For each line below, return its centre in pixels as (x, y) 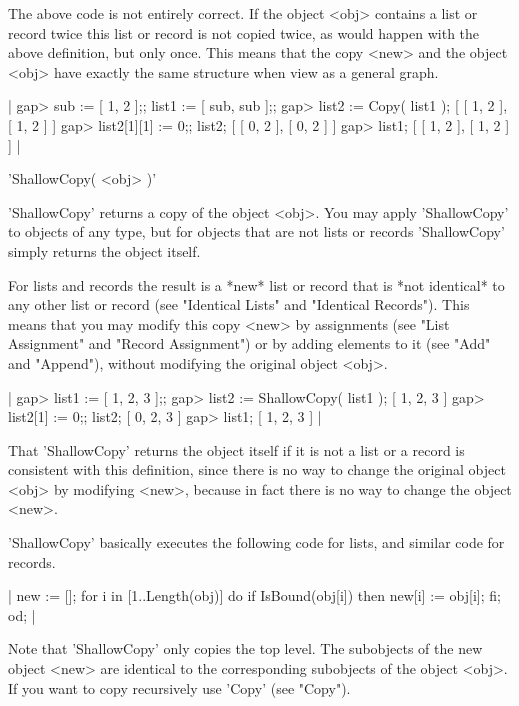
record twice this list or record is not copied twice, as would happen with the (244, 32)
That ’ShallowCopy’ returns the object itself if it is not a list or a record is (236, 449)
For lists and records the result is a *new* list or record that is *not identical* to (256, 284)
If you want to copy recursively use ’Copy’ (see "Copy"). (179, 687)
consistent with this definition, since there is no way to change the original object (257, 469)
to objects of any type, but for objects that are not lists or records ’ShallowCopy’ (256, 231)
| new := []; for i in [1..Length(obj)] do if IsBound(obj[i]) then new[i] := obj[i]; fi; (254, 595)
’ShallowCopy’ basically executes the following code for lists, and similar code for (256, 542)
